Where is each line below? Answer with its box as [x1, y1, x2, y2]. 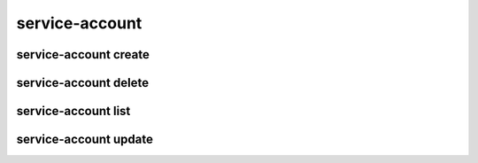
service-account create [16, 47, 150, 62]
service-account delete [16, 75, 150, 90]
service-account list [16, 104, 131, 119]
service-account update [16, 132, 154, 147]
